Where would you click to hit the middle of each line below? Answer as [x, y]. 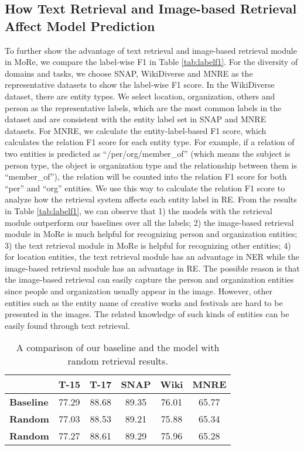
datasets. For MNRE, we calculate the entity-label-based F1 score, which [136, 130]
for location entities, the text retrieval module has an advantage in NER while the [152, 257]
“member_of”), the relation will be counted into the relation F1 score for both [146, 176]
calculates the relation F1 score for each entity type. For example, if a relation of [150, 142]
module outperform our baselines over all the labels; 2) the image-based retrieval [149, 222]
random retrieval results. [118, 361]
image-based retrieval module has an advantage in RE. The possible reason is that [152, 268]
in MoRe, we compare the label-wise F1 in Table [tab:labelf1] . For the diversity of [151, 62]
